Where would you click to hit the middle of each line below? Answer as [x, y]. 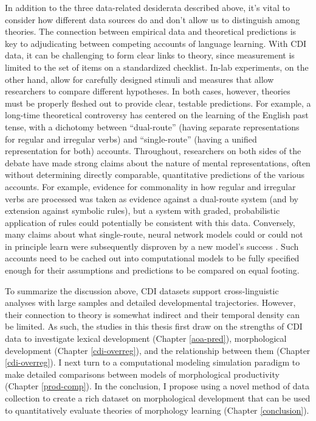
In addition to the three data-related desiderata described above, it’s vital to [148, 7]
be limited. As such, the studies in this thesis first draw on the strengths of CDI [154, 326]
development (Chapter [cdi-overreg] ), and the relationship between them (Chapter [158, 350]
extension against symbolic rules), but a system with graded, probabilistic [143, 210]
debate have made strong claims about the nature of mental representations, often [158, 162]
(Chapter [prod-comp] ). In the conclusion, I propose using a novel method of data [157, 386]
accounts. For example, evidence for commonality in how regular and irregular [150, 186]
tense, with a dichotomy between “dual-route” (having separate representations [152, 126]
